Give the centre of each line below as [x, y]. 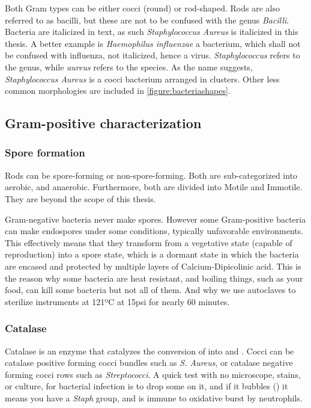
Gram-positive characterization [103, 123]
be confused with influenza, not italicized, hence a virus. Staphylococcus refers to [152, 55]
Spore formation [45, 153]
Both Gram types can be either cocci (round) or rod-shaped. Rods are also [142, 8]
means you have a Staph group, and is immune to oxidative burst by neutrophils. [154, 397]
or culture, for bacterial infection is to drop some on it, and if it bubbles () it [146, 386]
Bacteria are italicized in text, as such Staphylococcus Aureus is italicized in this [152, 32]
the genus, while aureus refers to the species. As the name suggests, [129, 66]
